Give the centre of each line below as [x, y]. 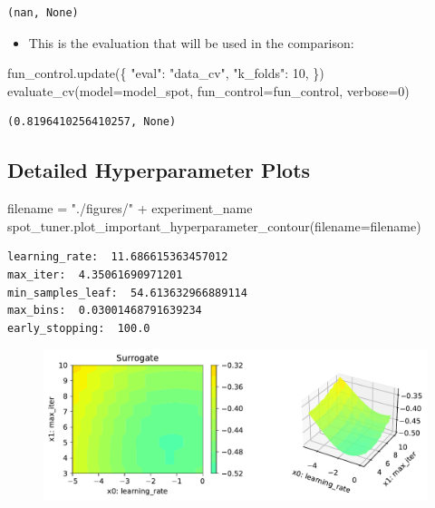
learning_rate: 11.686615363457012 [118, 257]
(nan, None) [43, 13]
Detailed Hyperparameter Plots [159, 170]
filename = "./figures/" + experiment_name [130, 208]
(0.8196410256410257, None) [92, 122]
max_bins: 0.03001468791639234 [105, 311]
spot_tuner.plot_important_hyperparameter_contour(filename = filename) [214, 225]
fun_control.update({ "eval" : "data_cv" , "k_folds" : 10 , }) [166, 73]
